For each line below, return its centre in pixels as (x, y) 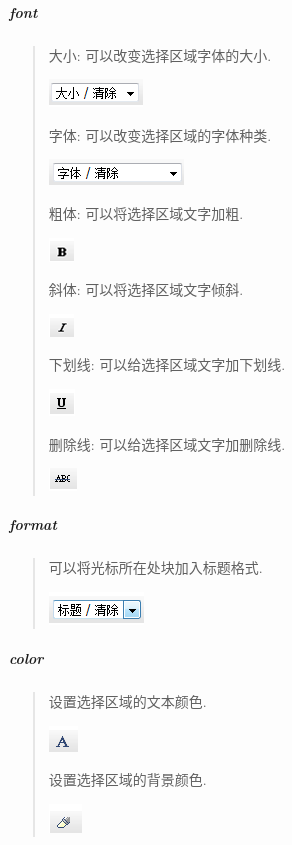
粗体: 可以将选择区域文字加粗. (146, 212)
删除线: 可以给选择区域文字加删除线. (167, 443)
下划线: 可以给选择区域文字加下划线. (167, 364)
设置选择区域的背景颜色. (127, 779)
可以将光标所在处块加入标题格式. (155, 567)
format (33, 524)
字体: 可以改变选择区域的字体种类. (160, 134)
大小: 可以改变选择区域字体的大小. (160, 54)
